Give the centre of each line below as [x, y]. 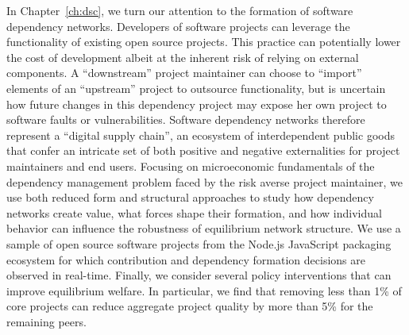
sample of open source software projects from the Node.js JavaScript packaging [199, 243]
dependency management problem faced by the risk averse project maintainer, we [204, 181]
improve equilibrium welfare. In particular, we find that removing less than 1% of [204, 290]
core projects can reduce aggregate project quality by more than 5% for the [190, 306]
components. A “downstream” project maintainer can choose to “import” [184, 73]
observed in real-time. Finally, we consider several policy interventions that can [199, 275]
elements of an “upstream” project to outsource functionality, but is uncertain [196, 88]
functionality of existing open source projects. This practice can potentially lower [204, 42]
